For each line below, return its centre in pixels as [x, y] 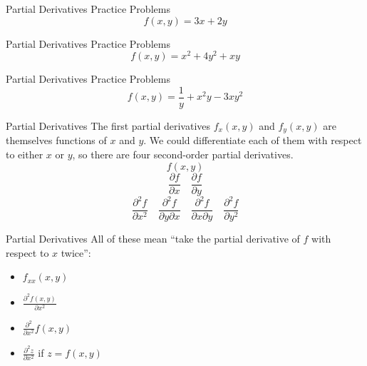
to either [25, 154]
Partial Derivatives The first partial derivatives [108, 125]
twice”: [76, 252]
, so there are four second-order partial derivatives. [183, 154]
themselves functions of [56, 140]
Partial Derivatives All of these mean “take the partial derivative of [153, 239]
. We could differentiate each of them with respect [253, 140]
